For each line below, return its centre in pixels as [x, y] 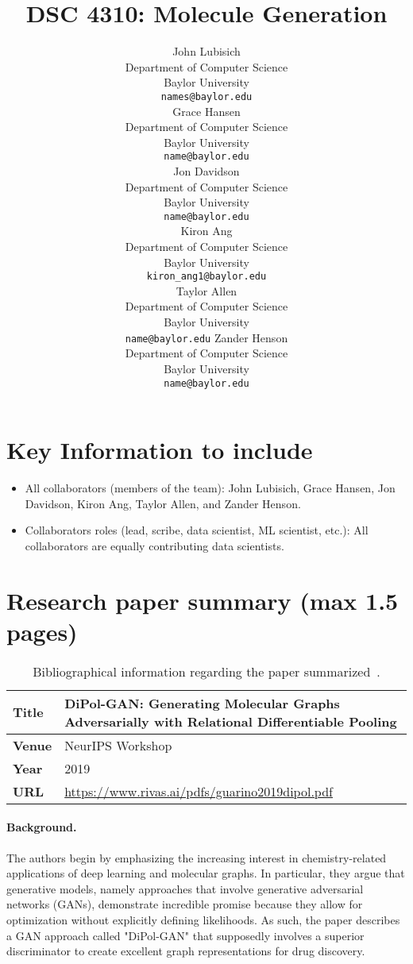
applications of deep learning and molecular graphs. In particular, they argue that [206, 873]
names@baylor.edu [206, 96]
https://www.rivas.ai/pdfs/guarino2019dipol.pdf [199, 791]
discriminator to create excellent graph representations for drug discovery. [186, 951]
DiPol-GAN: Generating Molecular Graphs [202, 703]
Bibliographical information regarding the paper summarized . [206, 671]
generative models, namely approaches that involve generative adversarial [185, 888]
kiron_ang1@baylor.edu [206, 277]
